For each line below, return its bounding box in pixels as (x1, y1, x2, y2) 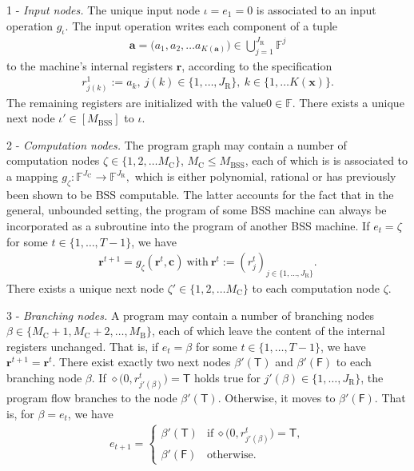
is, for (6, 405, 34, 421)
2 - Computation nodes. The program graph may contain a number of (6, 136, 347, 153)
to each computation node (252, 280, 380, 297)
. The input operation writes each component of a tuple (65, 17, 338, 34)
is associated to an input (256, 2, 376, 18)
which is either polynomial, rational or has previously (134, 168, 396, 185)
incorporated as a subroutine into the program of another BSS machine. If (6, 218, 370, 234)
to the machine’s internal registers (6, 57, 173, 74)
